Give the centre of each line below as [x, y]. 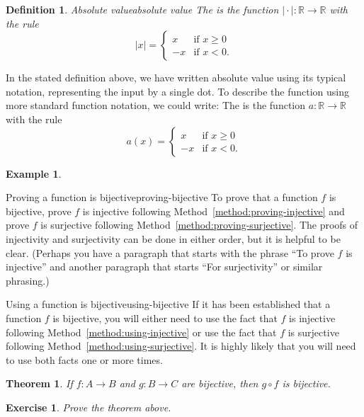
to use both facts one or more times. [84, 359]
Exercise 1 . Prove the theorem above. [89, 407]
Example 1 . [34, 173]
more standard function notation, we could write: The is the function [156, 105]
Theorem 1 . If [39, 383]
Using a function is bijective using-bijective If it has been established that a [168, 304]
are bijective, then [220, 383]
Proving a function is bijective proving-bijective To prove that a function [162, 197]
